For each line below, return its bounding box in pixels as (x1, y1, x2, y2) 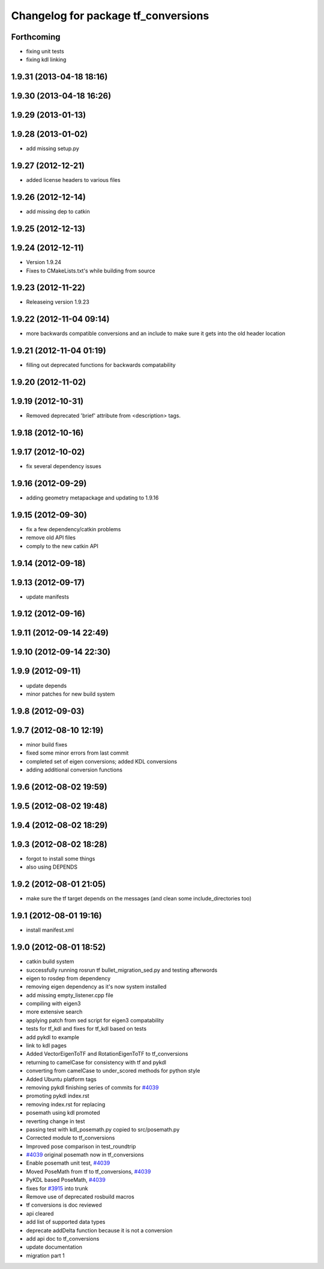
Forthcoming (11, 32, 61, 42)
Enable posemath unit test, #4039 (26, 1159, 110, 1167)
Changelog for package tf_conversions (11, 9, 209, 22)
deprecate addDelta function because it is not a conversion (26, 1226, 173, 1234)
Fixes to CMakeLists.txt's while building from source (26, 267, 155, 274)
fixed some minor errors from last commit (26, 749, 129, 756)
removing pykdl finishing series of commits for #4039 (26, 1084, 159, 1091)
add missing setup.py (26, 145, 79, 152)
